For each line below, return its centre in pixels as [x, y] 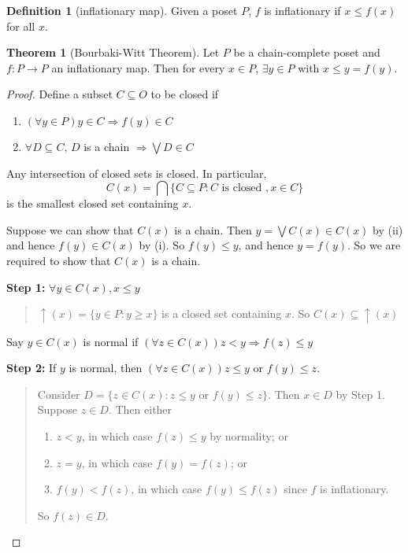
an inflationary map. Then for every [138, 67]
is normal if [111, 341]
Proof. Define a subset [59, 94]
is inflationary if [302, 10]
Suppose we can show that [70, 229]
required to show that [59, 260]
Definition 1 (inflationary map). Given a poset [122, 10]
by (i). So [162, 245]
